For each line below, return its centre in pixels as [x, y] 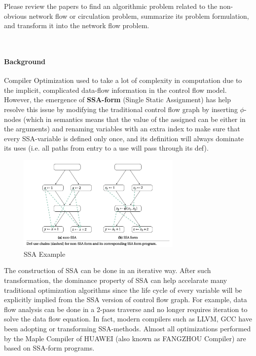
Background [25, 61]
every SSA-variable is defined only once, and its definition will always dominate [124, 138]
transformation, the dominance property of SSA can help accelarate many [116, 280]
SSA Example [45, 254]
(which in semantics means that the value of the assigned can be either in [134, 119]
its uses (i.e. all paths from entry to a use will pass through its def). [106, 148]
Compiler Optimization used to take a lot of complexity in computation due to [123, 80]
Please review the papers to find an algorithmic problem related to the [111, 6]
